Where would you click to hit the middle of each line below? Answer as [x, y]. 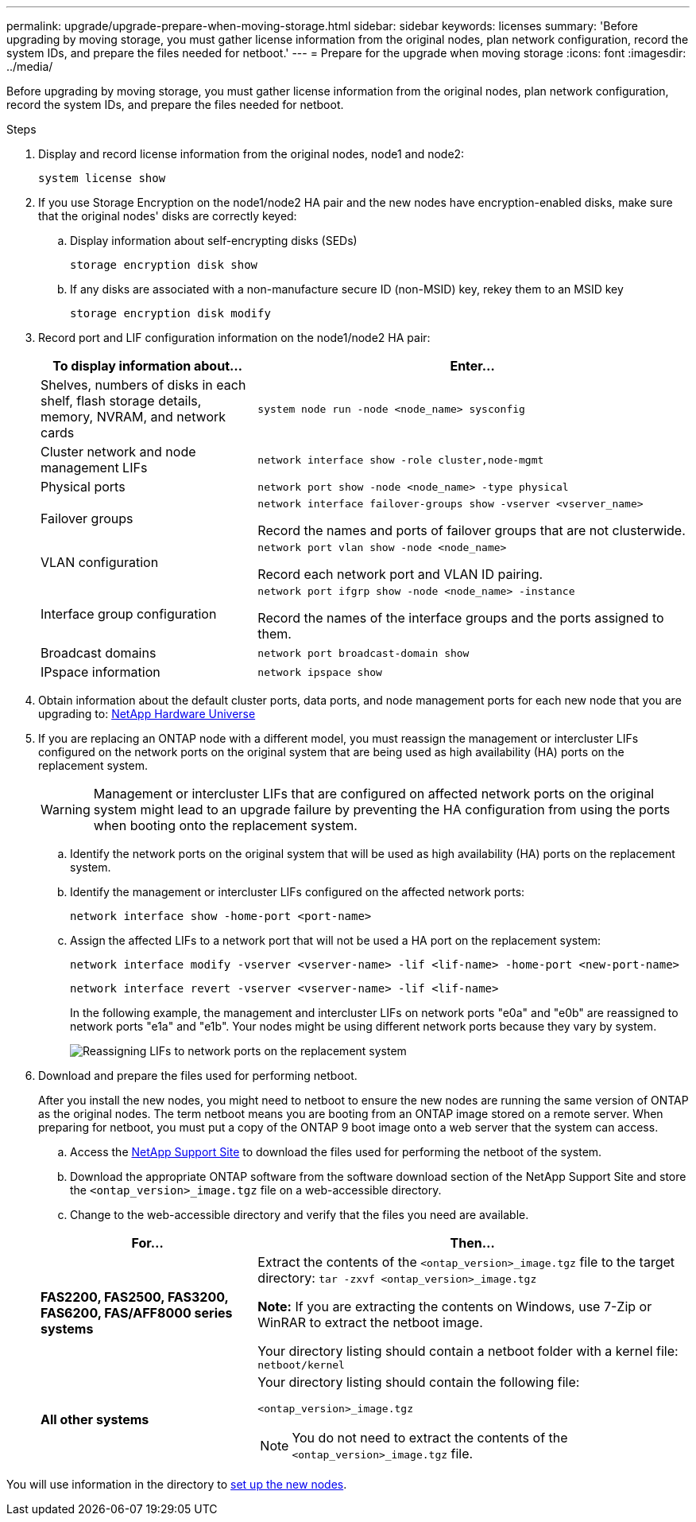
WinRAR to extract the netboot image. [370, 1322]
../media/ [30, 66]
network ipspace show [320, 672]
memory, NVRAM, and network [133, 417]
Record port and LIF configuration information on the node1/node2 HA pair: [234, 338]
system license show [102, 178]
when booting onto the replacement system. [225, 825]
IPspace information [101, 672]
